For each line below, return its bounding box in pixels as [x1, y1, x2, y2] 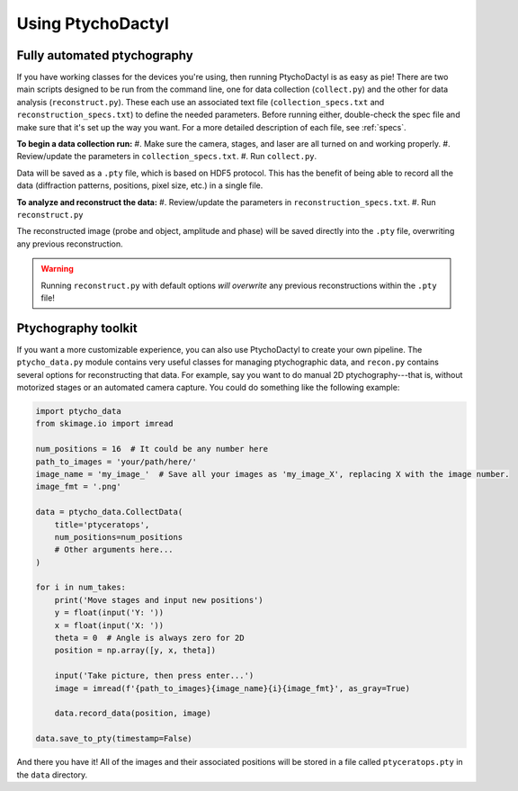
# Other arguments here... [54, 544, 174, 555]
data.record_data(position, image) [54, 708, 211, 719]
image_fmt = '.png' [35, 481, 121, 492]
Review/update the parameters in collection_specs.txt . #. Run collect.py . [16, 151, 317, 162]
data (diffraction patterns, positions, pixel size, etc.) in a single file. [16, 180, 263, 191]
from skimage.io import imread [35, 418, 174, 429]
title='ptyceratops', [54, 519, 150, 530]
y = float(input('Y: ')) [54, 607, 165, 618]
